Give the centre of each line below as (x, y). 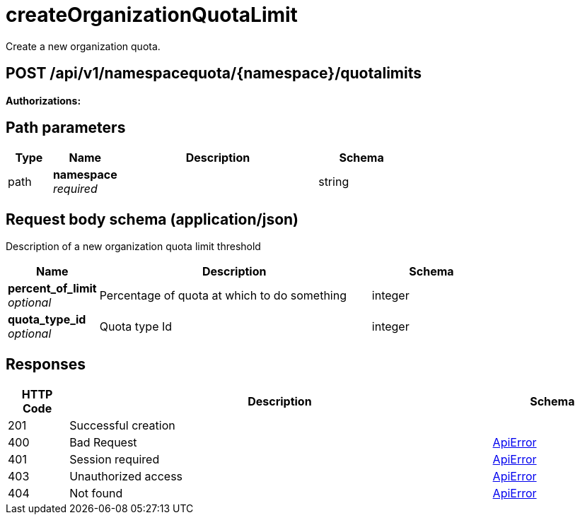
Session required (115, 460)
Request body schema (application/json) (152, 219)
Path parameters (66, 128)
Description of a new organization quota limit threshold (133, 247)
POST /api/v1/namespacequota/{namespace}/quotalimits (214, 73)
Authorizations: (43, 100)
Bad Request (103, 443)
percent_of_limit (52, 289)
